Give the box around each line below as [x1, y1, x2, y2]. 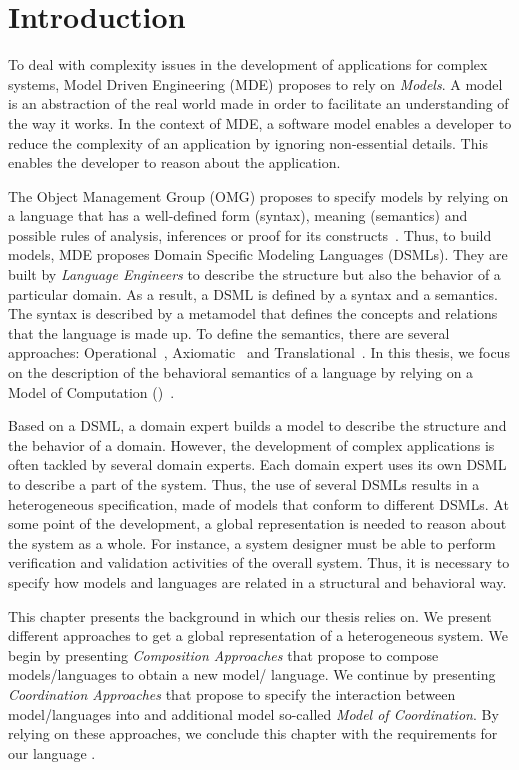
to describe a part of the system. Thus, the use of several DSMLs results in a [8, 474, 480, 494]
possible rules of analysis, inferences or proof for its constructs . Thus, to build [8, 224, 492, 245]
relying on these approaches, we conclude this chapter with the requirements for [8, 723, 498, 744]
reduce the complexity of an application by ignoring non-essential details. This [8, 132, 488, 153]
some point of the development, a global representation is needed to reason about [8, 513, 507, 534]
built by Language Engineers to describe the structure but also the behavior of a [8, 264, 501, 285]
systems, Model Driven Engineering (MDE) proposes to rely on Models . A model [8, 73, 503, 94]
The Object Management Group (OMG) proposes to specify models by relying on [8, 185, 509, 206]
